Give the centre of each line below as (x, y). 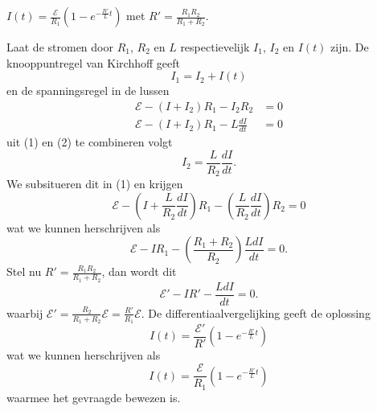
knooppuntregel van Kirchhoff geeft (93, 62)
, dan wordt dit (139, 271)
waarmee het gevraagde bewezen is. (94, 397)
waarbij (25, 312)
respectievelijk (215, 47)
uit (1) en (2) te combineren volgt (90, 142)
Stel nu (24, 271)
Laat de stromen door (60, 47)
